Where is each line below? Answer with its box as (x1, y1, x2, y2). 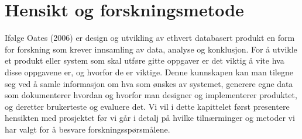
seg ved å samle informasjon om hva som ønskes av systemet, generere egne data (5, 77, 293, 89)
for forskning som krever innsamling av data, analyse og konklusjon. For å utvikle (5, 43, 297, 55)
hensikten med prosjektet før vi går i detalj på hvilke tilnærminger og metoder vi (5, 112, 295, 124)
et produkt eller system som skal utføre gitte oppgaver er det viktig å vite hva (5, 54, 284, 67)
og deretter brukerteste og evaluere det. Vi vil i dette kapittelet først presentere (5, 100, 290, 112)
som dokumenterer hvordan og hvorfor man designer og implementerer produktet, (5, 89, 297, 101)
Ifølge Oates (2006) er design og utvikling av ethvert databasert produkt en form (5, 32, 295, 44)
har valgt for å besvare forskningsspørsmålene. (5, 123, 170, 135)
